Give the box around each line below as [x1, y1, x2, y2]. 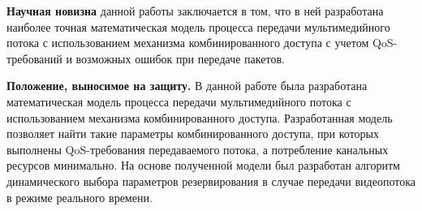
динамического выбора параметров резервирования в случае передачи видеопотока [6, 172, 416, 189]
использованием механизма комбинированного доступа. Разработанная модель [6, 109, 393, 126]
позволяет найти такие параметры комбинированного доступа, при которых [6, 125, 380, 142]
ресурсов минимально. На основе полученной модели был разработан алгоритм [6, 157, 400, 174]
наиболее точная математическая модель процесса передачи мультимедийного [6, 18, 390, 35]
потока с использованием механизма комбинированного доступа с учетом [6, 34, 369, 51]
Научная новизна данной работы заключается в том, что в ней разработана [6, 2, 384, 19]
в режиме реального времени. [6, 188, 153, 205]
